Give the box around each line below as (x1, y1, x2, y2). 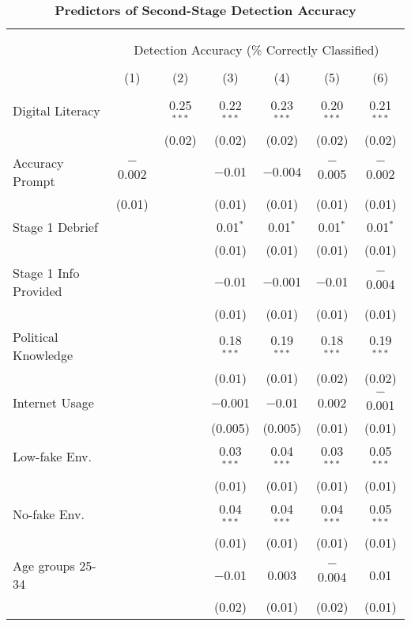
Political (13, 327, 58, 346)
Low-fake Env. (13, 447, 92, 466)
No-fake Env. (13, 504, 85, 523)
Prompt (13, 171, 55, 190)
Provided (13, 281, 62, 300)
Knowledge (13, 345, 74, 364)
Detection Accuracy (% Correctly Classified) (134, 40, 379, 59)
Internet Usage (13, 393, 94, 412)
